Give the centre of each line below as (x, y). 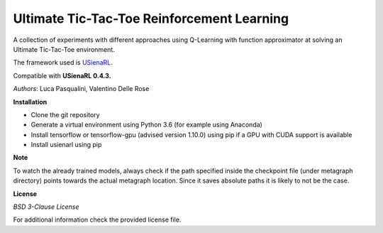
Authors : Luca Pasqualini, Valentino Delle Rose (81, 89)
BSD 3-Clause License (46, 207)
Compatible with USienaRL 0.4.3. (62, 75)
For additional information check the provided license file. (97, 220)
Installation (30, 102)
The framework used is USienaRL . (63, 63)
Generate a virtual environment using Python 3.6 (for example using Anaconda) (146, 125)
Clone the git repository (65, 114)
